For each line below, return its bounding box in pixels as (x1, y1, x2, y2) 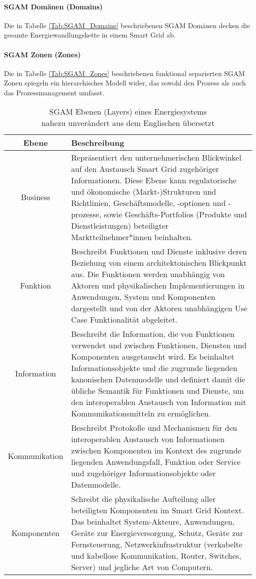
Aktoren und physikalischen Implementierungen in (71, 279, 245, 291)
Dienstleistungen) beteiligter (71, 219, 169, 231)
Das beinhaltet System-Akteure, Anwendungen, (71, 515, 235, 527)
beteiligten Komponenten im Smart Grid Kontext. (71, 504, 244, 516)
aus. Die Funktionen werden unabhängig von (71, 268, 225, 280)
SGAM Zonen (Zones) (4, 49, 81, 59)
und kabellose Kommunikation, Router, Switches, (71, 549, 241, 561)
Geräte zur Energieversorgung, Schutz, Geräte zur (71, 527, 243, 538)
